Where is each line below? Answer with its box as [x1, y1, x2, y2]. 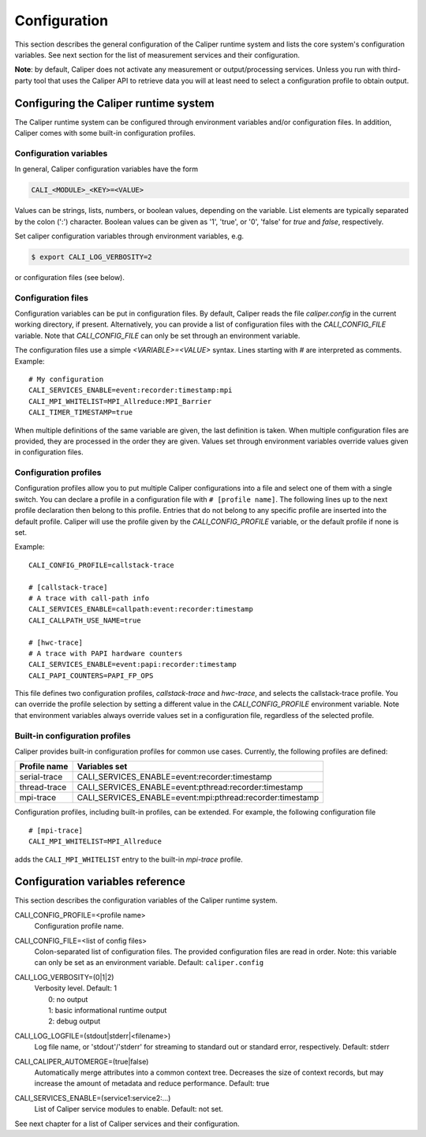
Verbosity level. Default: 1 [34, 983, 118, 993]
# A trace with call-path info [28, 593, 150, 603]
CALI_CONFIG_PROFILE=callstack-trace [28, 560, 175, 570]
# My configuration [28, 375, 104, 383]
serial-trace [19, 772, 63, 783]
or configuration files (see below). [14, 272, 125, 282]
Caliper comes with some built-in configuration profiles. [14, 129, 196, 138]
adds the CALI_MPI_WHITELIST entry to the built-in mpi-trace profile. [14, 855, 244, 864]
